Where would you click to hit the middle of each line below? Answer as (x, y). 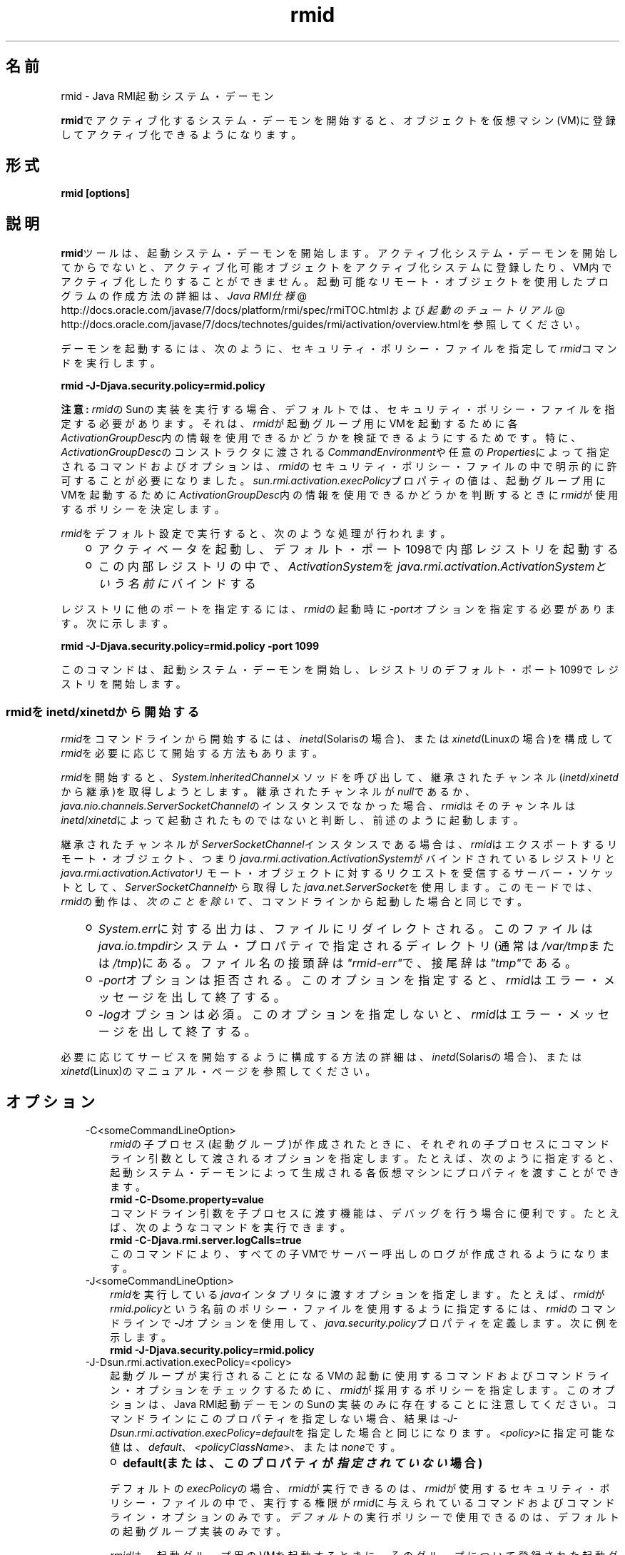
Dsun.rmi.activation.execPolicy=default (202, 1432)
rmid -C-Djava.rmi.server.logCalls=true (206, 1240)
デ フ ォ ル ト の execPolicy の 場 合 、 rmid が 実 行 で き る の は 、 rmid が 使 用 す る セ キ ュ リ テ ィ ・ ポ (360, 1488)
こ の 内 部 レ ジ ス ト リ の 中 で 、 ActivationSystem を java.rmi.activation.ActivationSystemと (352, 567)
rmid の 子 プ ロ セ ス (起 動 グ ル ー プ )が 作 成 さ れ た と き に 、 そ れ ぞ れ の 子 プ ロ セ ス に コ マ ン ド (360, 1143)
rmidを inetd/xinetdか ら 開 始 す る (103, 712)
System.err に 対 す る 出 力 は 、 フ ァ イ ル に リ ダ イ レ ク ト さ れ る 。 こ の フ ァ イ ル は (345, 929)
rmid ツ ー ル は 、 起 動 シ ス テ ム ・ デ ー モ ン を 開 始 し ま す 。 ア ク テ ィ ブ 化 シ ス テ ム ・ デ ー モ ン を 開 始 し (340, 253)
